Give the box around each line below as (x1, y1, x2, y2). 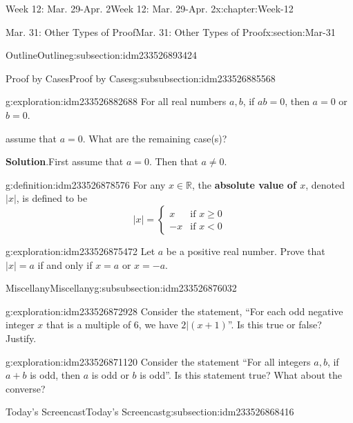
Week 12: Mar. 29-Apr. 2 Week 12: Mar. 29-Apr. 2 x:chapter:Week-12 (6, 1, 294, 15)
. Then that (149, 154, 198, 169)
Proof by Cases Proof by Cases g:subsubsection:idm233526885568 (6, 70, 276, 85)
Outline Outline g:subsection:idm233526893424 (6, 48, 198, 62)
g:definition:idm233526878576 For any (6, 177, 166, 191)
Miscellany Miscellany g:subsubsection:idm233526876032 (6, 281, 237, 295)
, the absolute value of (192, 177, 296, 191)
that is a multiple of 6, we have (46, 317, 178, 332)
